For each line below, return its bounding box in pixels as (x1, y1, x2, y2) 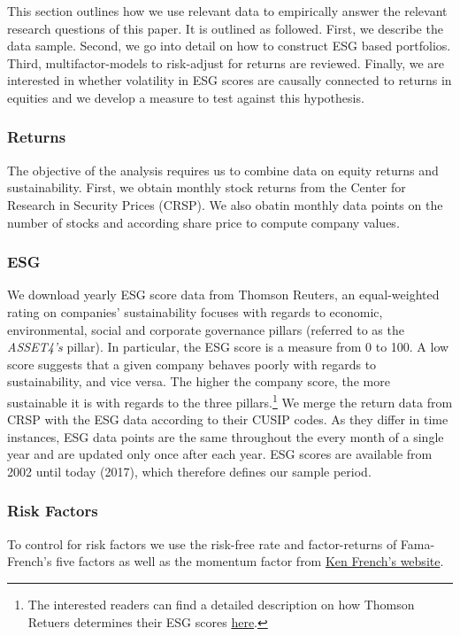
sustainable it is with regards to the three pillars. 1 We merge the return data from (7, 390, 453, 411)
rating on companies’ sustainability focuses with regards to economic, (7, 302, 383, 321)
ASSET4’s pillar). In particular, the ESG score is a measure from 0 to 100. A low (7, 337, 449, 356)
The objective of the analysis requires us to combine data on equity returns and (7, 160, 439, 179)
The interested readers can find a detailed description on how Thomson (27, 594, 415, 613)
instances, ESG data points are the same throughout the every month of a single (7, 427, 444, 446)
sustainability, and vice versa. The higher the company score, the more (7, 372, 390, 391)
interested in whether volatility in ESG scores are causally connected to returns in (7, 71, 452, 89)
